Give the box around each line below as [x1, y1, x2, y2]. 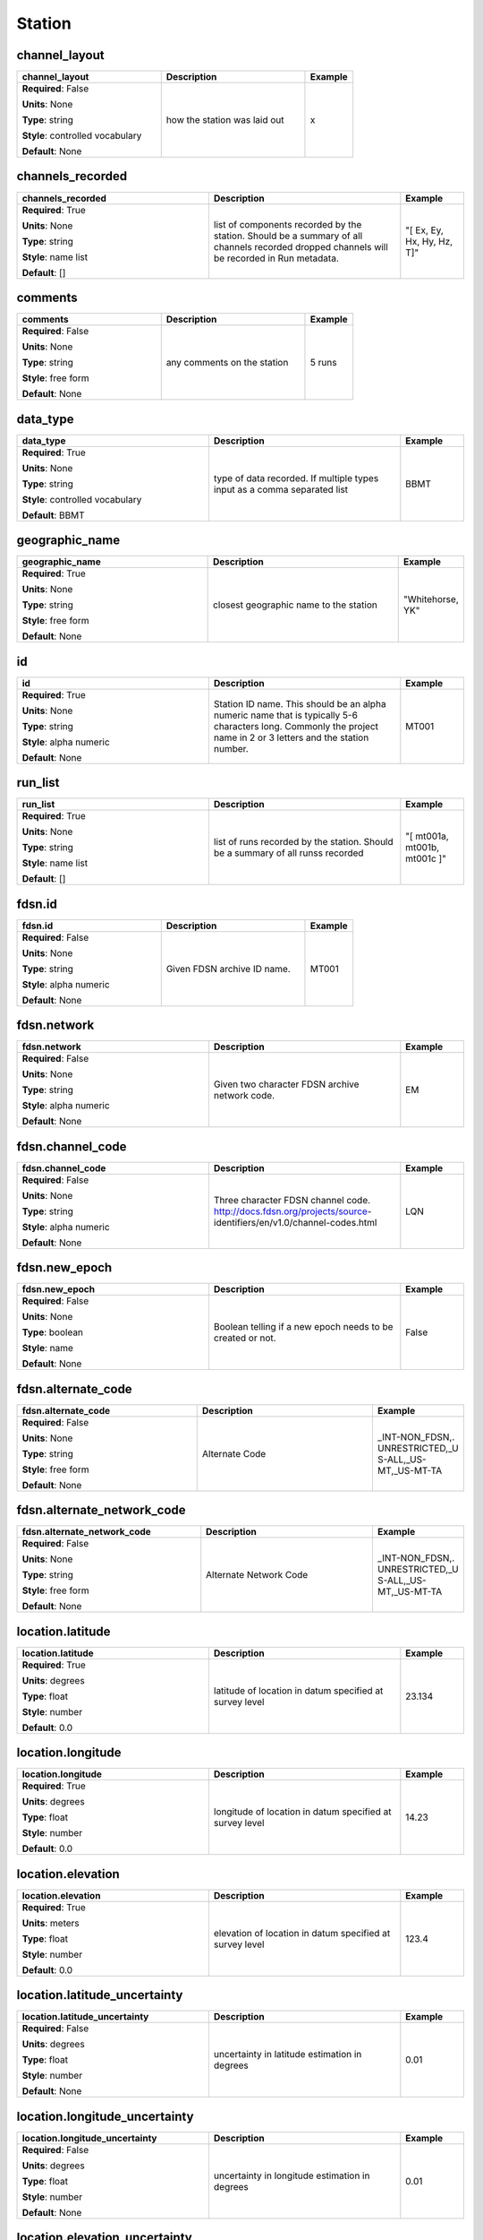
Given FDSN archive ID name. [165, 962, 291, 975]
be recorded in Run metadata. [213, 252, 339, 264]
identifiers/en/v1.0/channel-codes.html [213, 1216, 377, 1228]
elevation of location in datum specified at [213, 1926, 391, 1939]
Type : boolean [21, 1326, 84, 1339]
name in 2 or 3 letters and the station [213, 731, 369, 744]
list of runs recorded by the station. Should [213, 836, 394, 849]
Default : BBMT [21, 509, 85, 521]
